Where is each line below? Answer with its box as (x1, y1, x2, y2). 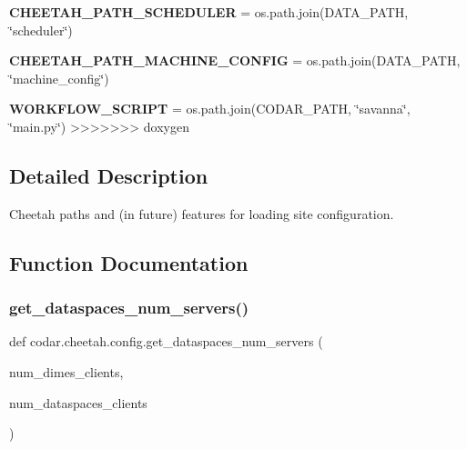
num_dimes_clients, (9, 362, 124, 381)
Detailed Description (9, 161, 208, 189)
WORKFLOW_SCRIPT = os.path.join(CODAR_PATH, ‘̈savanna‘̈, (9, 99, 411, 118)
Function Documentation (9, 248, 249, 276)
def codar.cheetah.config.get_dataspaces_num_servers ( (9, 332, 323, 351)
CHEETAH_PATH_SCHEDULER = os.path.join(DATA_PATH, (9, 3, 409, 21)
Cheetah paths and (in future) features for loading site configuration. (9, 204, 394, 223)
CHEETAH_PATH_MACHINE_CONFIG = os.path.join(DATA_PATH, (9, 51, 461, 70)
